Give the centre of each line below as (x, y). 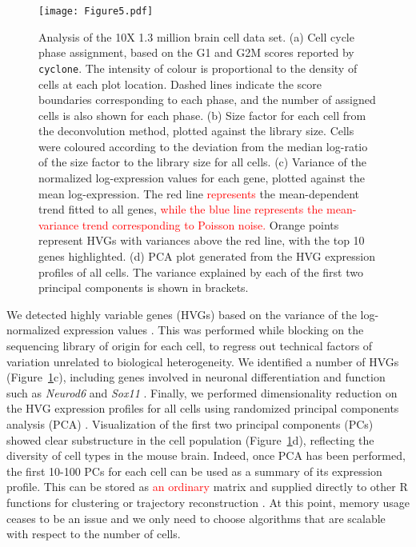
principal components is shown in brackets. (144, 287)
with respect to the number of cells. (94, 534)
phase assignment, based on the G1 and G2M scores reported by (196, 52)
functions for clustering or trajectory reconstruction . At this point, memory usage (208, 502)
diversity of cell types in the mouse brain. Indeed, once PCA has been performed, (206, 455)
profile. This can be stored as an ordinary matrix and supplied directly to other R (207, 487)
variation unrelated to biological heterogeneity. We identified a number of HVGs (203, 361)
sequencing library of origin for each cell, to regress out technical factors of (190, 345)
